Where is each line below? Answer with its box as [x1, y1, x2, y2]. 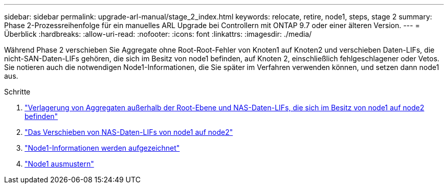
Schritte [4, 87, 31, 96]
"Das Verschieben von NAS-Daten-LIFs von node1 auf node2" [25, 128, 233, 136]
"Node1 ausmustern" [25, 159, 94, 168]
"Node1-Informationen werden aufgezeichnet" [25, 144, 180, 152]
